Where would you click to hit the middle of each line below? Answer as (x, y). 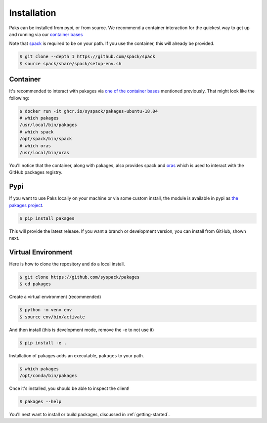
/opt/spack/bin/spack (46, 139)
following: (19, 98)
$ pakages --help (41, 401)
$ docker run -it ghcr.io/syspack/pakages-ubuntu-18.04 (89, 111)
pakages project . (26, 205)
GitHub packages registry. (36, 172)
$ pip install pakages (47, 218)
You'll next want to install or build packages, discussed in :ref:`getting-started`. (89, 414)
